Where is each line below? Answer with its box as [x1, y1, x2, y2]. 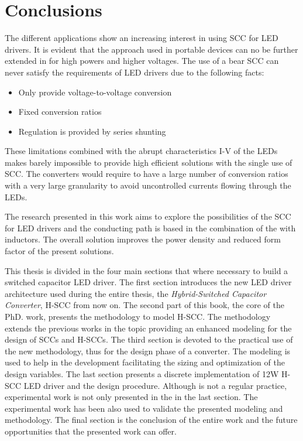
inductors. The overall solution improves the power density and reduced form [5, 233, 281, 245]
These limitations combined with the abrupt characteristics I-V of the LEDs [5, 145, 278, 157]
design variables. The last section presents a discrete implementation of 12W [5, 367, 279, 380]
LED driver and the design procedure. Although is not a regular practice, [23, 379, 287, 391]
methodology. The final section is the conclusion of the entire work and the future [5, 413, 298, 426]
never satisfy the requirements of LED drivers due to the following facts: [5, 66, 264, 78]
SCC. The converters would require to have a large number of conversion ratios [5, 167, 288, 180]
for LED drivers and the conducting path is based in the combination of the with [5, 221, 296, 234]
